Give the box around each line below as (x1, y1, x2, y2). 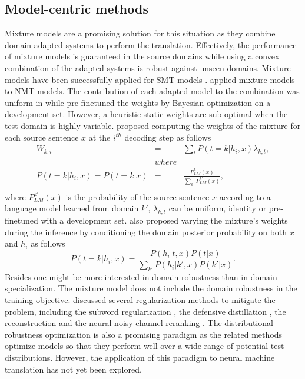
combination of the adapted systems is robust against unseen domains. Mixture (5, 61, 291, 74)
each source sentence (5, 131, 79, 143)
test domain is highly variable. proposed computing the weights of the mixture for (5, 119, 301, 131)
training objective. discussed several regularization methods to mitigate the (5, 294, 276, 306)
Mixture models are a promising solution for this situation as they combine (5, 27, 276, 39)
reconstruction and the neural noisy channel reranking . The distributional (5, 317, 273, 329)
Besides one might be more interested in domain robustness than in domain (5, 270, 277, 282)
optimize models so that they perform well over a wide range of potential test (5, 340, 284, 352)
